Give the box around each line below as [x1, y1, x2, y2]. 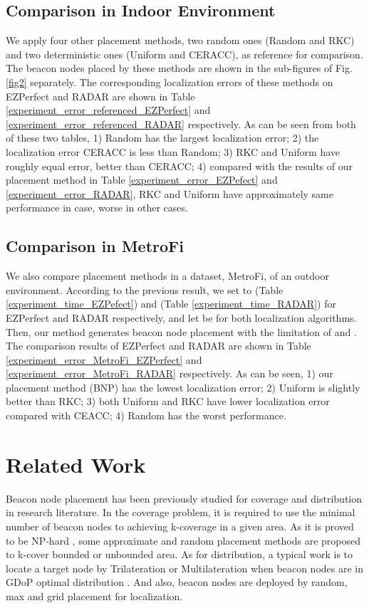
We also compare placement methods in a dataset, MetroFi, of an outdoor [6, 268, 329, 283]
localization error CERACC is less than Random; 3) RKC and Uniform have [6, 144, 340, 159]
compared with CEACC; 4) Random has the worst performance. [6, 408, 286, 423]
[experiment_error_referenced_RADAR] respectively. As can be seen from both [6, 116, 356, 131]
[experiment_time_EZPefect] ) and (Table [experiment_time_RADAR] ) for [6, 296, 336, 311]
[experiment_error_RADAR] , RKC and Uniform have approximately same [6, 186, 333, 201]
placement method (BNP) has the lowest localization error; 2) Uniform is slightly [6, 379, 360, 394]
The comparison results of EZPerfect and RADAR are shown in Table [6, 338, 311, 353]
